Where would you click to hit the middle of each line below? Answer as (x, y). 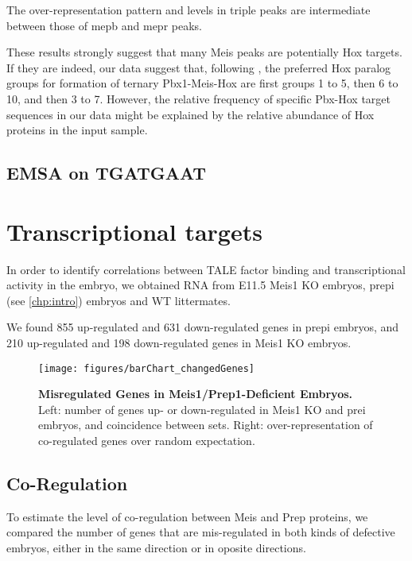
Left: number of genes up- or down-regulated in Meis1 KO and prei (202, 409)
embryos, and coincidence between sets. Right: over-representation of (206, 425)
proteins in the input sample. (77, 130)
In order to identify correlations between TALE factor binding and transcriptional (206, 269)
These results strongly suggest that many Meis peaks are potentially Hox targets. (204, 52)
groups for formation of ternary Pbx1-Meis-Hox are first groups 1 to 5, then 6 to (202, 83)
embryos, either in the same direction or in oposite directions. (156, 548)
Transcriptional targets (134, 231)
